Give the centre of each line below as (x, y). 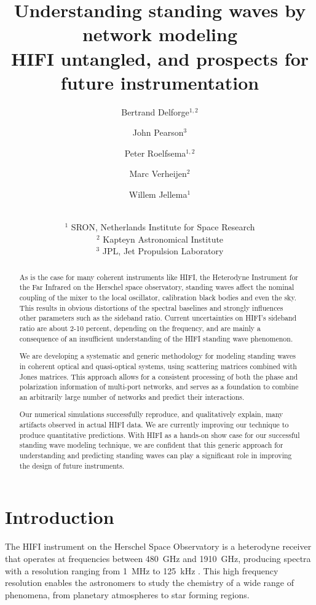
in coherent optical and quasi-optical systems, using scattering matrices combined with (158, 366)
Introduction (60, 517)
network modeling (160, 34)
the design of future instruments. (72, 465)
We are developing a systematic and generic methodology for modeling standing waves (158, 356)
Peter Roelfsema (155, 153)
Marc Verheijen (158, 174)
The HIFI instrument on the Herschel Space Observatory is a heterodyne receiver (158, 546)
